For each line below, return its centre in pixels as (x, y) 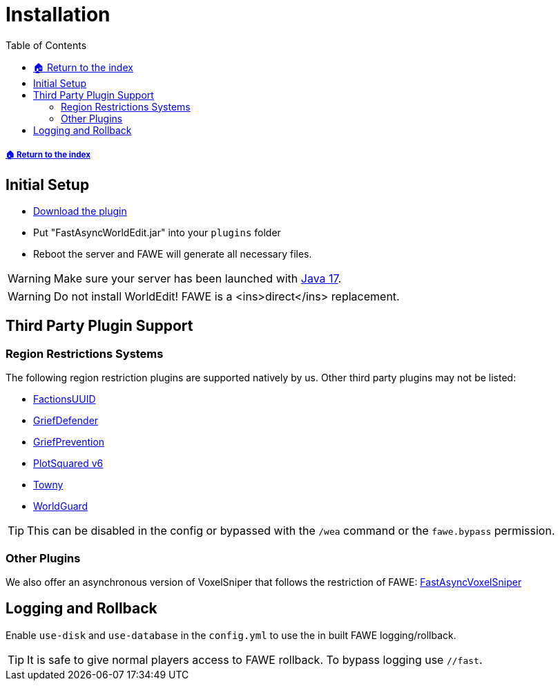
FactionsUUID (65, 399)
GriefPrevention (69, 442)
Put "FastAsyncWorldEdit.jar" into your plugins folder (157, 232)
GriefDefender (66, 421)
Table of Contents (46, 45)
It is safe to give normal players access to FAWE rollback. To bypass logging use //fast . (255, 659)
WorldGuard (61, 506)
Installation (58, 15)
